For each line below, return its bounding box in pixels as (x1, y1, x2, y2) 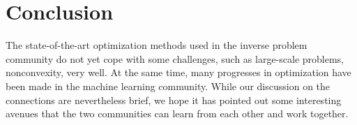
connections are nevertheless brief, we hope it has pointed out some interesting (6, 92, 342, 107)
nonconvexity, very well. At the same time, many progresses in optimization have (6, 65, 351, 80)
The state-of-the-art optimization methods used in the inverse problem (6, 38, 307, 52)
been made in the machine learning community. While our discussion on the (6, 78, 331, 93)
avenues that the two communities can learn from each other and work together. (6, 106, 349, 121)
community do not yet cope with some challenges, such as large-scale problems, (6, 51, 344, 66)
